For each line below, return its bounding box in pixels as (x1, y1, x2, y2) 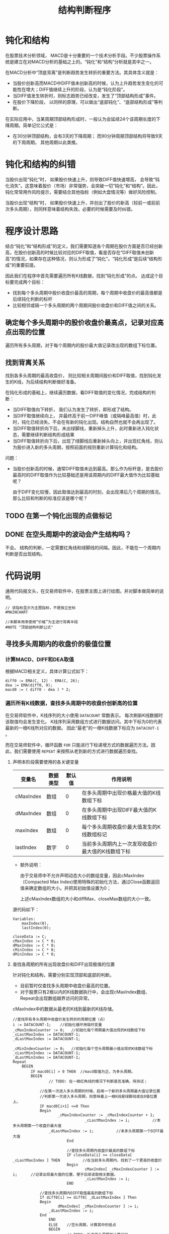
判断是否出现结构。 (5, 551, 45, 557)
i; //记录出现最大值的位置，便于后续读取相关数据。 (12, 1172, 118, 1177)
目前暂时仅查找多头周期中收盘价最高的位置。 (20, 982, 113, 988)
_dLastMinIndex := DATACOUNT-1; (12, 1055, 80, 1060)
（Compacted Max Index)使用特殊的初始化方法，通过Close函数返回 (20, 879, 160, 885)
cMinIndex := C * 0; (12, 947, 56, 952)
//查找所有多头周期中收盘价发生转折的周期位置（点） (12, 1017, 107, 1022)
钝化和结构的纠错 (5, 159, 76, 170)
